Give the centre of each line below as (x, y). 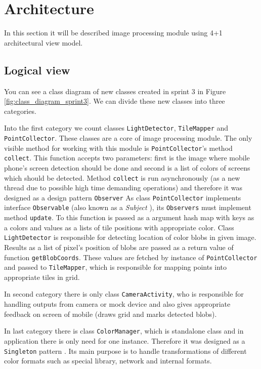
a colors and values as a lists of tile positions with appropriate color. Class (119, 227)
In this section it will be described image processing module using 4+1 (113, 33)
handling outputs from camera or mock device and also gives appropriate (117, 304)
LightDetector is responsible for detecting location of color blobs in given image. (130, 237)
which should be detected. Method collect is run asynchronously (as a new (122, 177)
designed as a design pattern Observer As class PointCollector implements (123, 197)
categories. (20, 111)
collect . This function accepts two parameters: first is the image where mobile (127, 158)
